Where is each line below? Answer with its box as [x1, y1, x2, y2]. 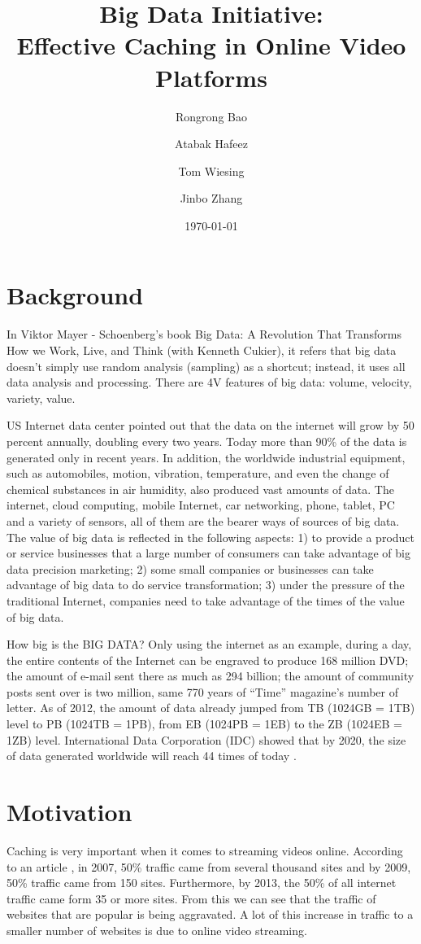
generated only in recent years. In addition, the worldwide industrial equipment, [7, 448, 406, 465]
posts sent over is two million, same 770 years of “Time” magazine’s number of [7, 683, 399, 700]
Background [7, 278, 144, 312]
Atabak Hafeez [175, 135, 248, 152]
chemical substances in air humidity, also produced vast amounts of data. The [7, 480, 394, 497]
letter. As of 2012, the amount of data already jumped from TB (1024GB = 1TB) [7, 699, 415, 716]
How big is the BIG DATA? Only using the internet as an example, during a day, [7, 636, 412, 653]
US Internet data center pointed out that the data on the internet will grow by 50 [7, 417, 414, 434]
